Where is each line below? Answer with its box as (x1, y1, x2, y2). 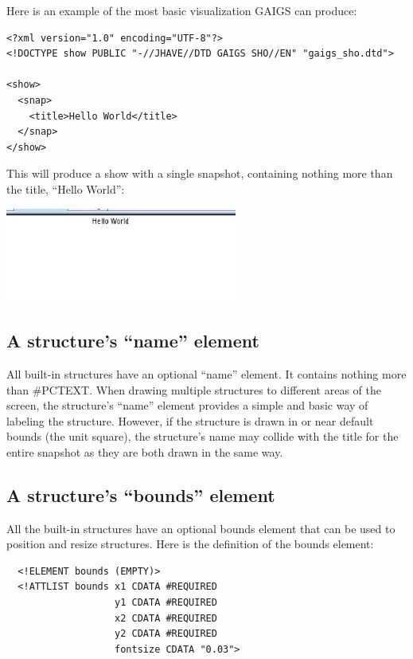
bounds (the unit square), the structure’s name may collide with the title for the (6, 428, 399, 445)
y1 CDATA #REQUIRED (115, 597, 217, 609)
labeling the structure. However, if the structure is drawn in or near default (6, 412, 374, 429)
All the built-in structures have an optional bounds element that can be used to (6, 520, 395, 536)
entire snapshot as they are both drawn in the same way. (6, 443, 283, 460)
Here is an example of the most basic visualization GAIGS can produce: (6, 2, 357, 18)
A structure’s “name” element (6, 328, 259, 353)
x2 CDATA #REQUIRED (115, 612, 217, 624)
